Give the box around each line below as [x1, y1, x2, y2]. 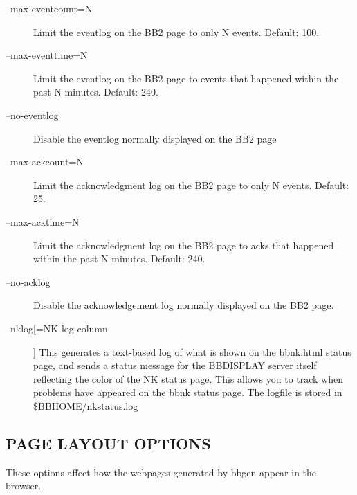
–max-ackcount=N [6, 154, 84, 169]
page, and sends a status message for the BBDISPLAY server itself [33, 358, 317, 372]
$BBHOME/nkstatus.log [33, 398, 138, 413]
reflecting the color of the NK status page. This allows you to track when [33, 371, 343, 386]
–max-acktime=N [6, 214, 80, 228]
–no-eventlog [6, 107, 59, 122]
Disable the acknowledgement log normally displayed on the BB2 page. [33, 298, 334, 312]
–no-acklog [6, 274, 51, 289]
